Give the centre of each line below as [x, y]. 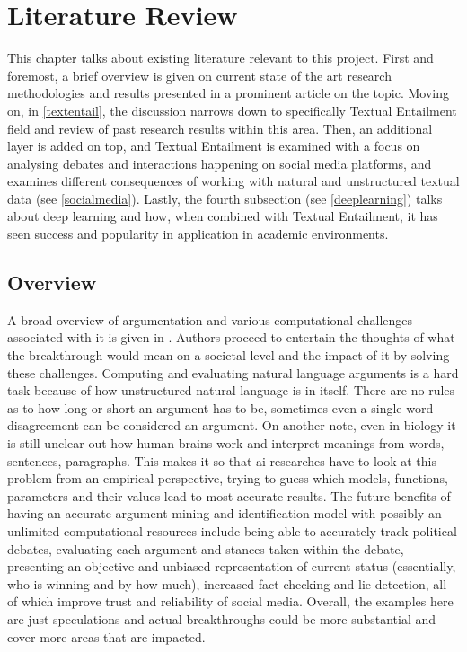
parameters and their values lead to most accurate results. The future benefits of [229, 495]
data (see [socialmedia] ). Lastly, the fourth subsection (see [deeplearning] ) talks [225, 198]
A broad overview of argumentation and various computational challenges [210, 319]
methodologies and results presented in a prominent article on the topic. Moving [229, 93]
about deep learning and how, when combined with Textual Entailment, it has [223, 216]
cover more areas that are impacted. [106, 636]
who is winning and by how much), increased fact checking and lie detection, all [227, 583]
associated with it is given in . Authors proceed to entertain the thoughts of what [231, 337]
